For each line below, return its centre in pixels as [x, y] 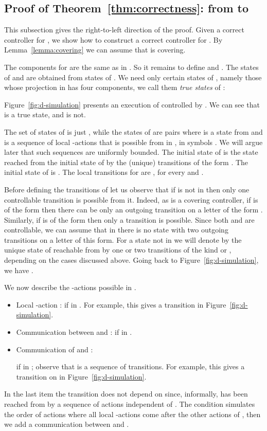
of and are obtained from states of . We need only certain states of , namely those [133, 77]
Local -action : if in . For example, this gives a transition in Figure [121, 304]
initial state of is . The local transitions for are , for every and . [104, 172]
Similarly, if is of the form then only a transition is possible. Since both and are [129, 219]
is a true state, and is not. [45, 114]
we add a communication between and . [67, 424]
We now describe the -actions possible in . [70, 287]
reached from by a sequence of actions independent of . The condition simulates [130, 404]
